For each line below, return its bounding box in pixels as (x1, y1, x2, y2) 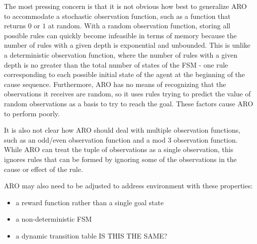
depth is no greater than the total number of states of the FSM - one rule (4, 59, 228, 70)
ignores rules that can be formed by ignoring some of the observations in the (4, 154, 237, 164)
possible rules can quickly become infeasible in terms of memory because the (4, 30, 237, 40)
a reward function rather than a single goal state (15, 197, 164, 207)
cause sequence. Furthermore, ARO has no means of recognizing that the (4, 79, 226, 89)
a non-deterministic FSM (15, 214, 92, 224)
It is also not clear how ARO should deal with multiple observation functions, (4, 125, 241, 135)
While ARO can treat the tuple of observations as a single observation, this (4, 144, 234, 155)
